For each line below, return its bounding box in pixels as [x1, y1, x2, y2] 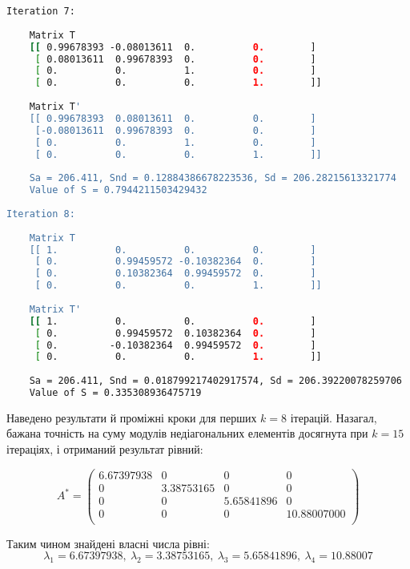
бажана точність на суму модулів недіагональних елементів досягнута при [6, 425, 368, 442]
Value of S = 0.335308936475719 [29, 387, 202, 398]
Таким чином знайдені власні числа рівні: [6, 535, 210, 551]
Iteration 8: [6, 208, 75, 220]
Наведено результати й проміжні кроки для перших [6, 409, 257, 426]
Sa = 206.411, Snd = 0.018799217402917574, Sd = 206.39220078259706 [29, 375, 402, 387]
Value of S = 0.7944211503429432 [29, 184, 207, 196]
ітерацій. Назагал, [290, 409, 377, 426]
